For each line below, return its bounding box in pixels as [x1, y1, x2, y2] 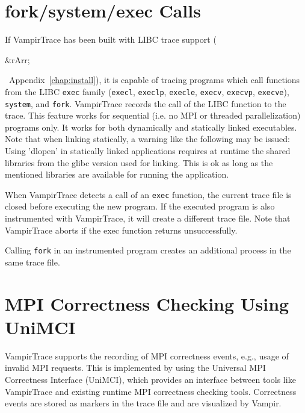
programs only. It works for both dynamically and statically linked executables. [5, 120, 297, 133]
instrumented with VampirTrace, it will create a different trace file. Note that [5, 212, 291, 225]
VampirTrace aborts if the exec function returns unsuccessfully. [5, 223, 238, 236]
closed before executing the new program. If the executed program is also [5, 200, 275, 213]
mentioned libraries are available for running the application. [5, 168, 229, 181]
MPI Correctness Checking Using [5, 291, 289, 315]
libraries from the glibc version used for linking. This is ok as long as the [5, 156, 273, 169]
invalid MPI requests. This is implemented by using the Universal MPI [5, 361, 266, 374]
